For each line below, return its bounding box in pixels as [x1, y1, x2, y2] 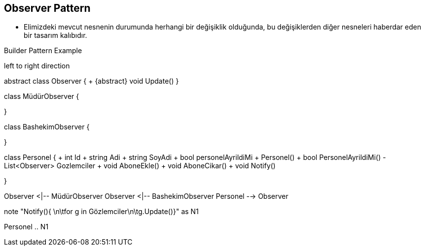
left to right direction [4, 62, 70, 70]
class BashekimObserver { [4, 123, 90, 131]
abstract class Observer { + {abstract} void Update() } [4, 77, 179, 86]
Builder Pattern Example [4, 46, 82, 55]
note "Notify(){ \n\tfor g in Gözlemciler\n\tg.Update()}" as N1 [4, 207, 199, 216]
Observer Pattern [4, 2, 91, 14]
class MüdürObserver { [4, 92, 79, 101]
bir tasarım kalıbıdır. [24, 31, 87, 40]
